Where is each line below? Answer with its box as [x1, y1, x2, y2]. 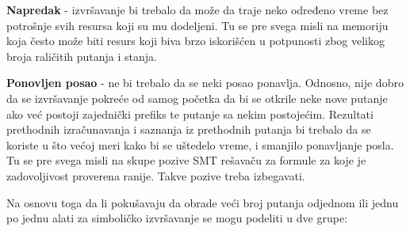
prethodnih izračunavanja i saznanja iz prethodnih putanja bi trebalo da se [6, 121, 371, 138]
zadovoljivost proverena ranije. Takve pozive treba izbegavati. [6, 167, 305, 184]
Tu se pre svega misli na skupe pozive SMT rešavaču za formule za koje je [6, 152, 366, 169]
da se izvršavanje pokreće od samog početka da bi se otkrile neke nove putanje [6, 89, 388, 106]
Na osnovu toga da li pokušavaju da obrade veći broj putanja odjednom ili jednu [6, 194, 399, 210]
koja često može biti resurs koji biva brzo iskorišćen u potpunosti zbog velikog [6, 32, 385, 49]
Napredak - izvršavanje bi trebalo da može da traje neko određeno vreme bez [6, 2, 389, 17]
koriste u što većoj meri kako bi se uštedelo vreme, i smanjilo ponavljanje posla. [6, 136, 394, 153]
